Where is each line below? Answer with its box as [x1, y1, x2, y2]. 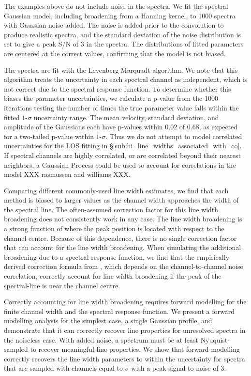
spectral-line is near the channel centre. [4, 280, 120, 290]
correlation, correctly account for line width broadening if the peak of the [4, 271, 221, 281]
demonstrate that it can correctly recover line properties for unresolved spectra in [4, 325, 246, 335]
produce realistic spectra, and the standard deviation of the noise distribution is [4, 29, 241, 39]
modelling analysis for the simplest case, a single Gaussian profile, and [4, 315, 212, 326]
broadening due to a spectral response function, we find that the [4, 251, 194, 262]
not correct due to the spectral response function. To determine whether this [4, 83, 231, 94]
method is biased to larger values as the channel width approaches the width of [4, 195, 239, 205]
